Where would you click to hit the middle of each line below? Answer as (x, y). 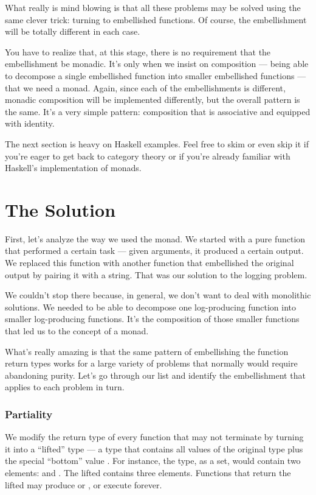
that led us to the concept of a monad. (77, 331)
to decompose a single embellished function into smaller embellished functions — (156, 75)
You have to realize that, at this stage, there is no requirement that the (138, 51)
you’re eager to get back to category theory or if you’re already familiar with (148, 156)
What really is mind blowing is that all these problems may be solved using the (153, 7)
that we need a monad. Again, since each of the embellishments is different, (145, 87)
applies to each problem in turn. (65, 387)
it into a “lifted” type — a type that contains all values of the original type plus (154, 448)
